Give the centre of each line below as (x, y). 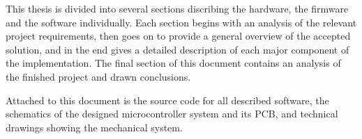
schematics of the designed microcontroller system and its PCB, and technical (172, 114)
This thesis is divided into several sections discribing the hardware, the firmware (177, 8)
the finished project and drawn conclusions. (98, 76)
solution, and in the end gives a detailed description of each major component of (178, 49)
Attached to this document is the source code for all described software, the (167, 100)
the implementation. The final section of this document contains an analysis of (173, 63)
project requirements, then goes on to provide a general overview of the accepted (178, 36)
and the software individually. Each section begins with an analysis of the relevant (181, 22)
